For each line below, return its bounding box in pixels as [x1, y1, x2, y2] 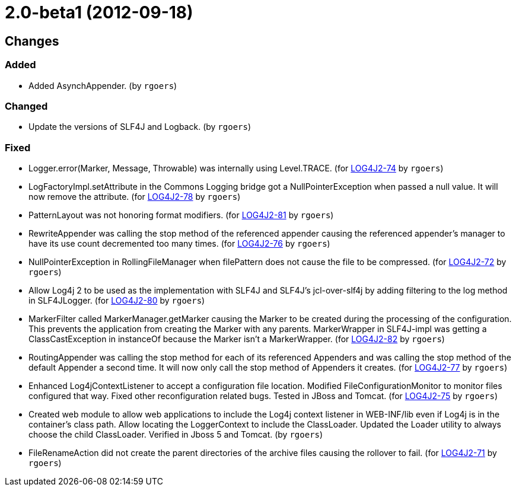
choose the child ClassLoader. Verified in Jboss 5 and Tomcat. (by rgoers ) [28, 429, 323, 440]
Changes [5, 33, 59, 49]
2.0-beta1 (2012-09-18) [5, 2, 193, 23]
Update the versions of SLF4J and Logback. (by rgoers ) [28, 122, 251, 132]
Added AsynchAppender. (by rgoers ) [28, 80, 177, 91]
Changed [5, 100, 48, 112]
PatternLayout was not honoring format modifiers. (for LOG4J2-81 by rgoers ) [28, 210, 334, 221]
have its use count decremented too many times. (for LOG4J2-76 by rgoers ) [28, 238, 330, 249]
